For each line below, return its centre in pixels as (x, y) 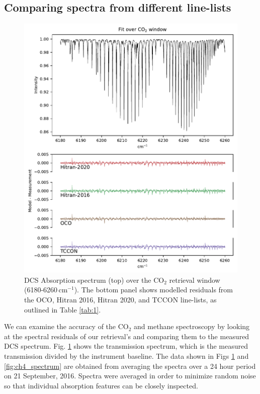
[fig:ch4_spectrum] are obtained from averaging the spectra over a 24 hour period (130, 366)
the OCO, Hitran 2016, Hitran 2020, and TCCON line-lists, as (120, 300)
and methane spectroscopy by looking (192, 326)
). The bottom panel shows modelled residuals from (154, 290)
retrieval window (195, 280)
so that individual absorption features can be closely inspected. (101, 385)
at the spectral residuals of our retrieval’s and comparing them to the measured (127, 336)
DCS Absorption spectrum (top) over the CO (94, 280)
